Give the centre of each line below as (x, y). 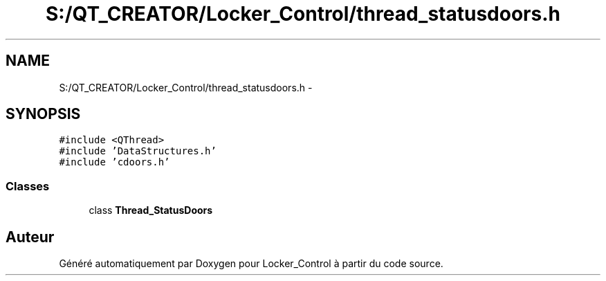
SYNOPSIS (43, 114)
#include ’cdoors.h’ (114, 162)
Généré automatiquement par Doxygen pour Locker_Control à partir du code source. (251, 264)
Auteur (30, 237)
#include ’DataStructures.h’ (138, 151)
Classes (28, 186)
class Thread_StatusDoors (151, 210)
